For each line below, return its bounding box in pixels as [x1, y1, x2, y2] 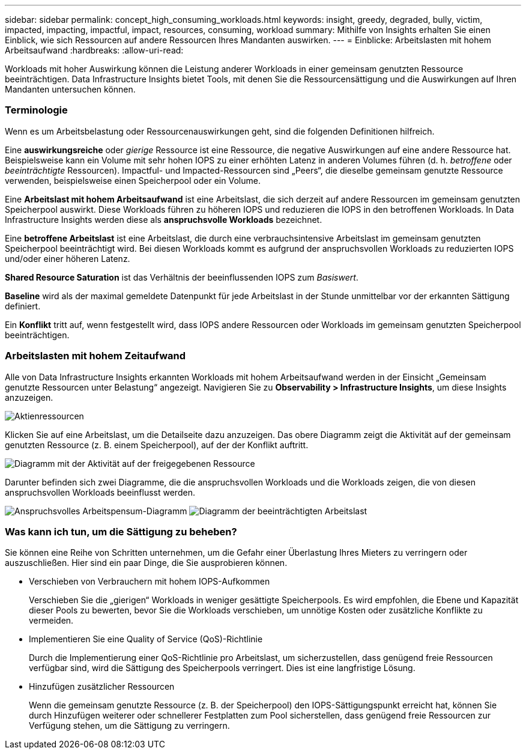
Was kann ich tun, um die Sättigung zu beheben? [5, 525, 237, 538]
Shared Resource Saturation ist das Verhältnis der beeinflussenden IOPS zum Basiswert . [5, 272, 358, 282]
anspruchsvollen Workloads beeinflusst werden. [5, 487, 195, 497]
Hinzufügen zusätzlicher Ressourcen [29, 681, 175, 692]
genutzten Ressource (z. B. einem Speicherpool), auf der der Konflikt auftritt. [5, 439, 309, 450]
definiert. [5, 300, 41, 311]
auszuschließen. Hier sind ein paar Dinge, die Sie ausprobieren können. [5, 558, 288, 568]
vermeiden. [29, 615, 74, 626]
